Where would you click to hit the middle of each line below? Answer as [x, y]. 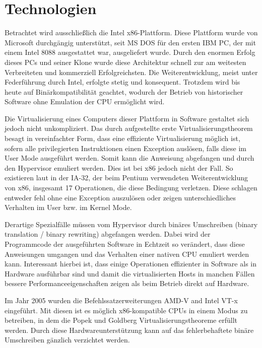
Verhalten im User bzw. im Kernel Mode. [68, 207]
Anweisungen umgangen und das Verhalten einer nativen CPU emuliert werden [127, 254]
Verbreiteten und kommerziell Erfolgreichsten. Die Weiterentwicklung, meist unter [131, 72]
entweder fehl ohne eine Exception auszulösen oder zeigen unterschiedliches [120, 197]
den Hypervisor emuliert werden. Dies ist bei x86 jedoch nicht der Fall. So [119, 167]
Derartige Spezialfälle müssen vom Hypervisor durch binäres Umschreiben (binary [131, 224]
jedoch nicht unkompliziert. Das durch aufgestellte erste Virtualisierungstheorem [129, 128]
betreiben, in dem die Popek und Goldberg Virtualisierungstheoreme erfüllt [121, 320]
